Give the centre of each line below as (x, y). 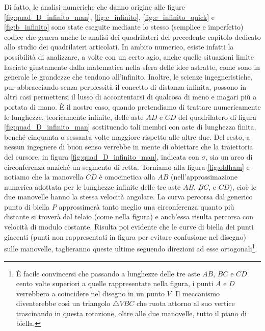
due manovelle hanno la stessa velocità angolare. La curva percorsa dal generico (128, 197)
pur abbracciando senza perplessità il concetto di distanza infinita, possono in (125, 86)
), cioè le (243, 186)
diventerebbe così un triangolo (63, 303)
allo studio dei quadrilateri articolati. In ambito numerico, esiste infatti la (119, 47)
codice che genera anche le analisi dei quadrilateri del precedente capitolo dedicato (132, 36)
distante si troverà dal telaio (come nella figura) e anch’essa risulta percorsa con (129, 217)
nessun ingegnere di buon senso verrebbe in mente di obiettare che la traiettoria (129, 147)
